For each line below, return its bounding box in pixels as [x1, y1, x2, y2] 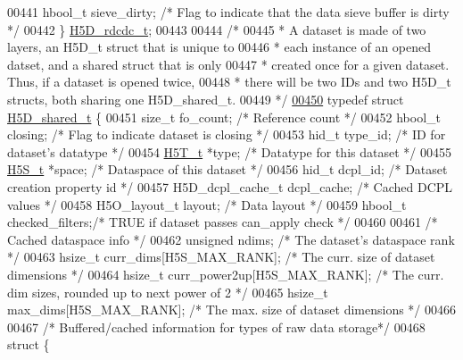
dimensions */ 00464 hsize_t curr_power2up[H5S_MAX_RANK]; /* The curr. [7, 264, 444, 283]
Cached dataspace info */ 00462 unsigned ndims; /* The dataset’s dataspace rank [7, 230, 455, 248]
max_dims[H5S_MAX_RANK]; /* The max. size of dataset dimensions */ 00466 [7, 300, 457, 319]
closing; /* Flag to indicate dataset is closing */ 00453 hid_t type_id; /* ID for [7, 125, 446, 144]
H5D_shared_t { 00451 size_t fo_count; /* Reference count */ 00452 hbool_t [7, 107, 441, 126]
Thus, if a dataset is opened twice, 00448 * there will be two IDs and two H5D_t [7, 72, 451, 91]
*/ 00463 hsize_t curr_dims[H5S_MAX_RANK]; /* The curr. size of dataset [7, 247, 435, 266]
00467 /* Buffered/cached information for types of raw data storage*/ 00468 [7, 317, 426, 336]
